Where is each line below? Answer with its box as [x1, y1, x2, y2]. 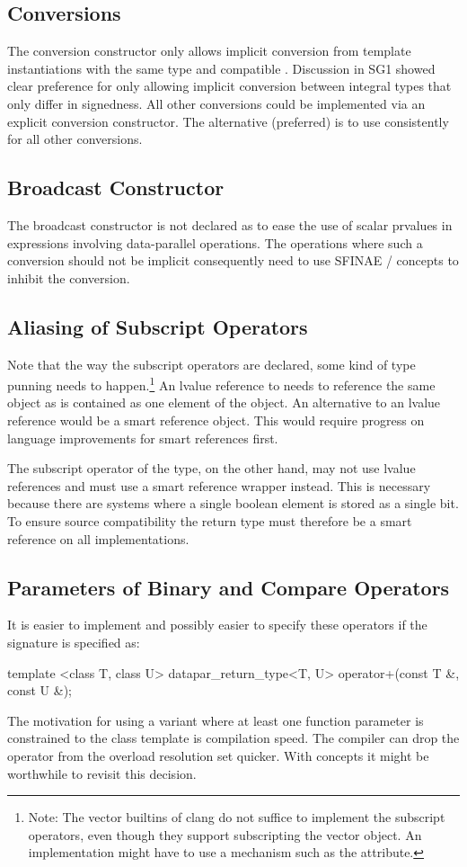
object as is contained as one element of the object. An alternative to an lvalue [7, 393, 441, 412]
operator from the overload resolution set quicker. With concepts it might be [7, 746, 429, 764]
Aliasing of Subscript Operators [7, 312, 308, 340]
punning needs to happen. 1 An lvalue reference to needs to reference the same [7, 373, 436, 394]
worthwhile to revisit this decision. [7, 764, 197, 782]
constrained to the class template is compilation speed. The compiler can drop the [7, 728, 460, 747]
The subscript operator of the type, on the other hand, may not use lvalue [7, 459, 416, 478]
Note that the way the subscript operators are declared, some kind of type [7, 354, 416, 373]
